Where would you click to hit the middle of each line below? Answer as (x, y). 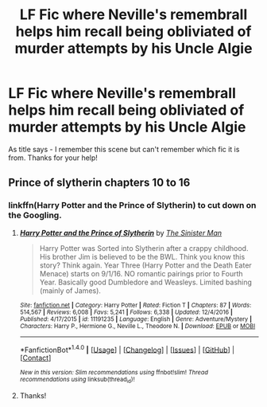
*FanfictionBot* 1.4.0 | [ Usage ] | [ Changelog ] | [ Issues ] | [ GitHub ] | (127, 349)
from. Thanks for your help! (53, 158)
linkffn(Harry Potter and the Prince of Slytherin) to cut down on (132, 205)
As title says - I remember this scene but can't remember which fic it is (124, 149)
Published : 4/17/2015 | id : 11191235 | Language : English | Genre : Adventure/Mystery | (136, 319)
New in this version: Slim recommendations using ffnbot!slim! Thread (114, 373)
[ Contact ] (35, 358)
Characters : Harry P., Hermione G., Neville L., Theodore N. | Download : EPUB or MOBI (137, 326)
